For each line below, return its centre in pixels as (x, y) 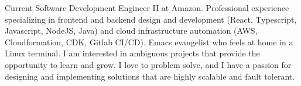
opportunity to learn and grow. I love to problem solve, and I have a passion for (148, 64)
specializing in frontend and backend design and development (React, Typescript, (151, 19)
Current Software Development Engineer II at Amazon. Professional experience (147, 8)
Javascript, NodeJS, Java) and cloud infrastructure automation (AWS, (131, 31)
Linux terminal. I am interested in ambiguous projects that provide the (132, 53)
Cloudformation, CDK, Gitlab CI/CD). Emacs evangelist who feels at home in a (149, 42)
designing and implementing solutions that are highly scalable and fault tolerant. (150, 76)
